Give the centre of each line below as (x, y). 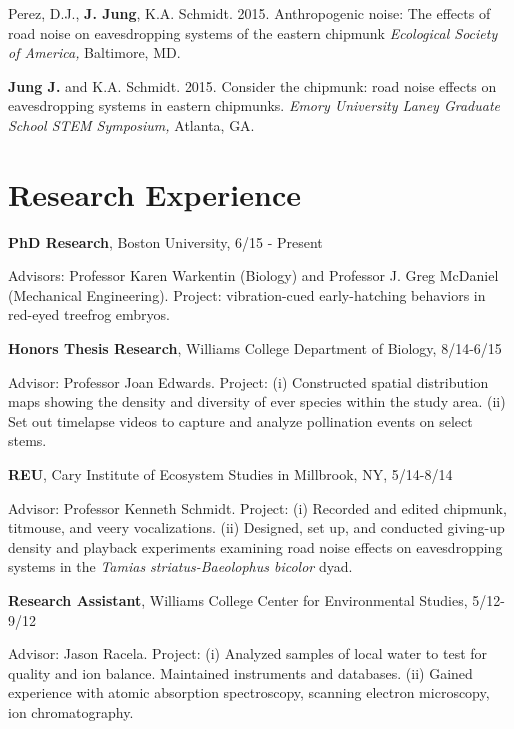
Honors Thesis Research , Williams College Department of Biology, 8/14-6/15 (255, 348)
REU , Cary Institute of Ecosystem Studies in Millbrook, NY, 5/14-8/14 (230, 474)
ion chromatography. (71, 711)
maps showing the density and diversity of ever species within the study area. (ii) (257, 401)
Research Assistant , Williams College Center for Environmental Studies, (238, 600)
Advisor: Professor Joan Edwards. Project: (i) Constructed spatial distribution (248, 381)
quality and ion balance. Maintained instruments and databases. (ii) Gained (240, 672)
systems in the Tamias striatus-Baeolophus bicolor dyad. (180, 566)
